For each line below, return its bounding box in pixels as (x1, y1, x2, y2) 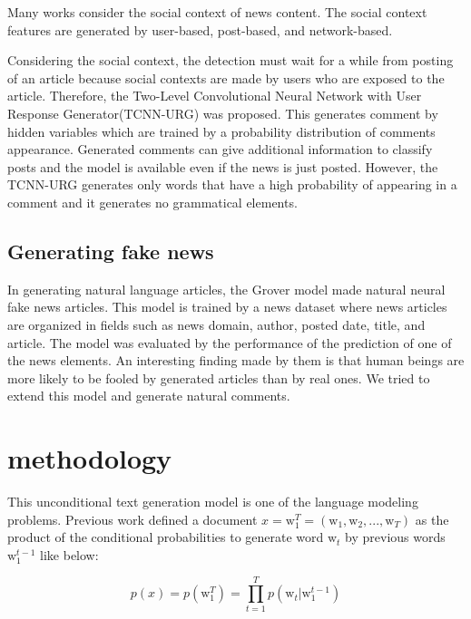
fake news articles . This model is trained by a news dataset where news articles (7, 297, 447, 316)
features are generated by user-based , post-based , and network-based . (7, 20, 393, 39)
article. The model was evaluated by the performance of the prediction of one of (7, 333, 452, 352)
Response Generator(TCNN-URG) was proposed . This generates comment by (7, 103, 438, 122)
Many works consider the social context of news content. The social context (7, 3, 427, 21)
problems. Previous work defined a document (7, 509, 258, 528)
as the (415, 509, 449, 528)
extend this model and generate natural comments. (7, 386, 290, 405)
